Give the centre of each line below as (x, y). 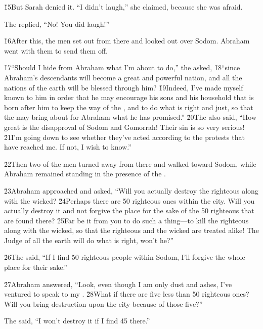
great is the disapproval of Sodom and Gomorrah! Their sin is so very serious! (124, 127)
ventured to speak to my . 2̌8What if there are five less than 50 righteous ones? (127, 294)
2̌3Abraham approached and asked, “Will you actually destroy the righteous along (131, 190)
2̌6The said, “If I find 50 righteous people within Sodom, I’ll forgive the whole (125, 257)
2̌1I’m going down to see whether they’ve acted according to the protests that (124, 137)
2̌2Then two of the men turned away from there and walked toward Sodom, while (130, 163)
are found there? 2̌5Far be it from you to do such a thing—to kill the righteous (126, 220)
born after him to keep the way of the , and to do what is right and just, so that (129, 107)
